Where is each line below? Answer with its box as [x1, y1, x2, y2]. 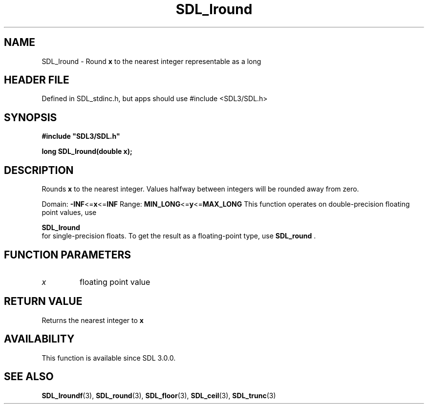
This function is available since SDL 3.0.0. [42, 353, 176, 362]
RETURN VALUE [4, 295, 83, 308]
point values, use [42, 208, 97, 217]
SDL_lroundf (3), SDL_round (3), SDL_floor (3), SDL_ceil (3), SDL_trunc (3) [42, 391, 276, 400]
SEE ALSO [4, 370, 54, 383]
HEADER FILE [4, 74, 69, 86]
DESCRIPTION [4, 164, 74, 176]
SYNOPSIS [4, 111, 57, 124]
